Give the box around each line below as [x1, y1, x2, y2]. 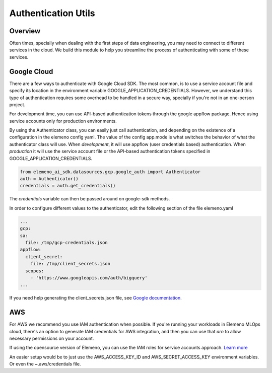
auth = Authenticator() [20, 176, 79, 182]
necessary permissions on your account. [9, 335, 94, 341]
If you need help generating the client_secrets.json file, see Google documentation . [9, 295, 182, 301]
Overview [9, 27, 41, 35]
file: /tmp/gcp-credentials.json [25, 240, 108, 245]
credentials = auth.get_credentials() [20, 183, 116, 189]
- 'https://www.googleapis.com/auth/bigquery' [30, 275, 148, 280]
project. [9, 101, 26, 108]
